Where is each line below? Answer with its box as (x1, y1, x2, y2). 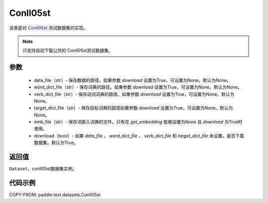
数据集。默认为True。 (34, 139, 78, 146)
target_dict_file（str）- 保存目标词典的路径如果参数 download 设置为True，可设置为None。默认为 (34, 105, 233, 111)
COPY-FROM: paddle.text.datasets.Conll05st (9, 192, 101, 198)
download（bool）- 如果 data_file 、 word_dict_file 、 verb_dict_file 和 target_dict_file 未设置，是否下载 (34, 133, 244, 138)
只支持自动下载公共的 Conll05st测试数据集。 (22, 48, 113, 54)
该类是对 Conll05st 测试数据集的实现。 (9, 25, 88, 31)
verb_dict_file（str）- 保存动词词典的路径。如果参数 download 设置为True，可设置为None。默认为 (34, 91, 235, 97)
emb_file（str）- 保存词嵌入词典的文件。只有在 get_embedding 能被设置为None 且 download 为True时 (34, 119, 243, 125)
